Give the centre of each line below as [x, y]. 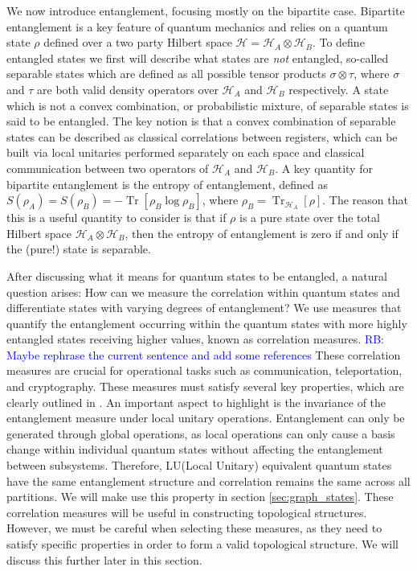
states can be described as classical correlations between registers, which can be [202, 136]
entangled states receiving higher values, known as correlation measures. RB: [196, 339]
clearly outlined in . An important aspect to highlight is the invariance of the [196, 402]
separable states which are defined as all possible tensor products [166, 74]
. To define [338, 42]
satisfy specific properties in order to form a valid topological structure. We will [202, 544]
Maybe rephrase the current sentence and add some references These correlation [204, 354]
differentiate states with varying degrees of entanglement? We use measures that [204, 308]
